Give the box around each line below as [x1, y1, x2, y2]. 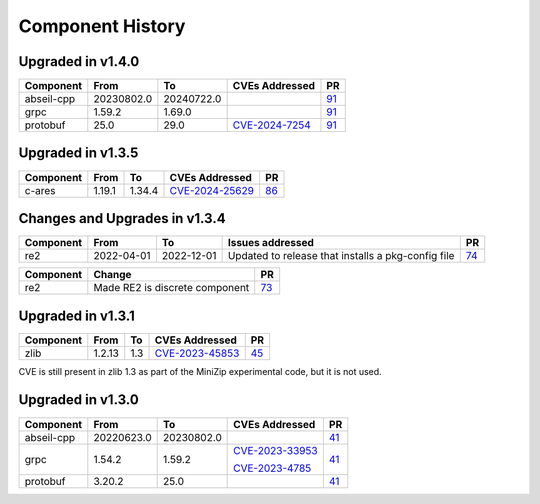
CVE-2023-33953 [233, 443, 319, 457]
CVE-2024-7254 [232, 118, 312, 132]
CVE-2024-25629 [169, 183, 255, 197]
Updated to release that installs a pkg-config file [227, 249, 455, 263]
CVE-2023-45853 [154, 346, 240, 360]
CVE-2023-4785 [233, 461, 312, 475]
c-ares [24, 183, 56, 197]
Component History [18, 15, 186, 37]
